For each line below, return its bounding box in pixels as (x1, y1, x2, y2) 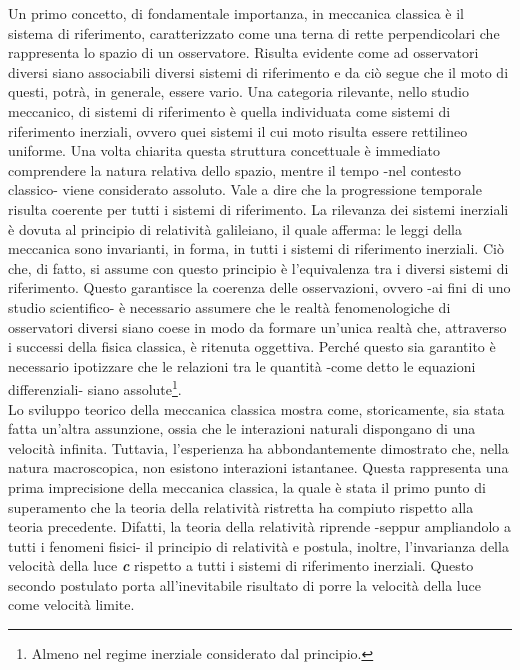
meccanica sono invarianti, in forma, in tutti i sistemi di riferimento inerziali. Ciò (8, 238, 504, 259)
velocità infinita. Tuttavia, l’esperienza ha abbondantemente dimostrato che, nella (8, 437, 509, 458)
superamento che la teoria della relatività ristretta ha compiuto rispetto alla (8, 496, 474, 517)
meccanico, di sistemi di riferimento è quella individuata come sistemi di (8, 100, 451, 121)
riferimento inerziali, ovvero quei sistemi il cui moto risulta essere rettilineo (8, 120, 468, 141)
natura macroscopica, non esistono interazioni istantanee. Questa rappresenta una (8, 457, 509, 478)
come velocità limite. (8, 594, 135, 615)
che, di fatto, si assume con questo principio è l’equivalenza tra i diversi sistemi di (8, 257, 509, 278)
